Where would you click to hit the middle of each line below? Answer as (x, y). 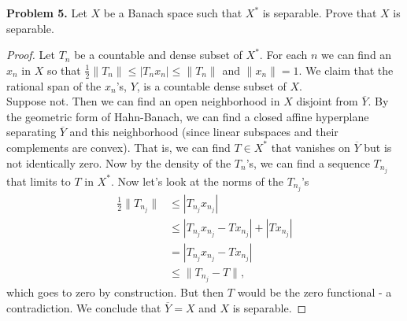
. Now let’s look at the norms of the (197, 181)
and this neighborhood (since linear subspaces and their (204, 132)
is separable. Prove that (320, 13)
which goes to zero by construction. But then (115, 291)
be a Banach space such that (173, 13)
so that (64, 70)
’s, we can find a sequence (308, 162)
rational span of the (54, 85)
